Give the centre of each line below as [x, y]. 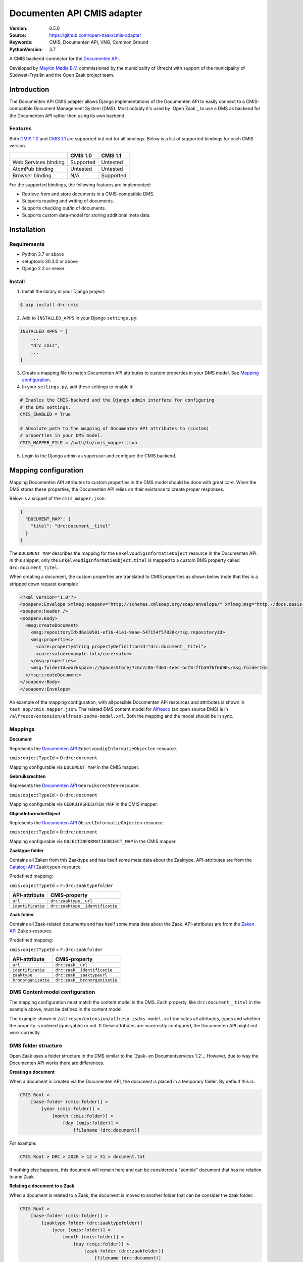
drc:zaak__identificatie [84, 970]
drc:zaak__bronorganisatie [86, 980]
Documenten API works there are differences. [57, 1063]
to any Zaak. [22, 1177]
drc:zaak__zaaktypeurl [81, 975]
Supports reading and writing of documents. [68, 201]
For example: [23, 1143]
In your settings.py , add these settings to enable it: [78, 387]
